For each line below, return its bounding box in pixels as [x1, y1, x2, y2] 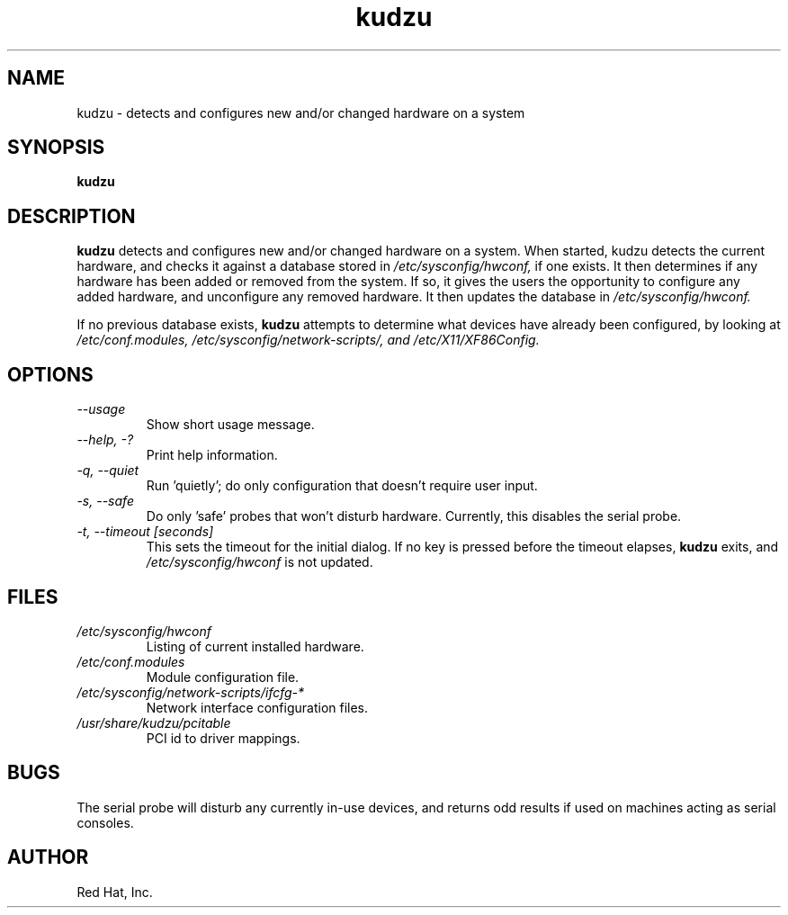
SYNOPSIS [7, 136, 105, 159]
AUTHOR [7, 846, 89, 869]
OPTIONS [7, 363, 94, 386]
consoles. [76, 814, 134, 830]
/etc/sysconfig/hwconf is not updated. [146, 554, 373, 570]
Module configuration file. [146, 668, 300, 685]
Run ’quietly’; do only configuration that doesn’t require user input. [146, 478, 538, 494]
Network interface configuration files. [146, 699, 369, 715]
